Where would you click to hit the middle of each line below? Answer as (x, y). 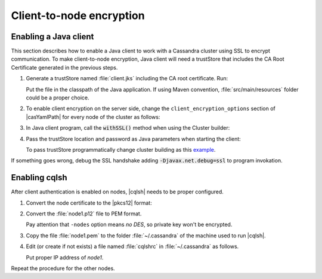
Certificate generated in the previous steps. (64, 67)
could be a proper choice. (58, 98)
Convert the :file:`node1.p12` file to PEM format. (84, 214)
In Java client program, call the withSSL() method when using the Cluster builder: (128, 128)
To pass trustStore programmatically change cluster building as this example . (121, 149)
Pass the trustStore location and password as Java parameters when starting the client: (133, 139)
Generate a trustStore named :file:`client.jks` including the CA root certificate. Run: (127, 79)
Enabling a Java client (52, 37)
